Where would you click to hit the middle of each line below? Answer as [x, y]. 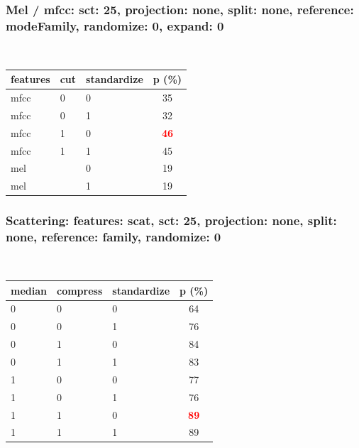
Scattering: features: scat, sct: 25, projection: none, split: [171, 220]
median [29, 290]
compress [79, 290]
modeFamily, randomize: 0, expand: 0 [115, 25]
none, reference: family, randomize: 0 [114, 237]
